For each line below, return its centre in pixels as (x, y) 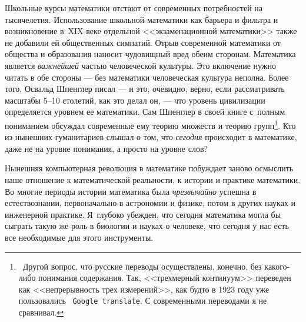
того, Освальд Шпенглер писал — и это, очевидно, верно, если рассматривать (145, 89)
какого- (277, 266)
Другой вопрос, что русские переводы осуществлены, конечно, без (142, 266)
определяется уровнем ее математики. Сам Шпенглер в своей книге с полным (145, 112)
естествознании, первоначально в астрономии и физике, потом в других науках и (150, 203)
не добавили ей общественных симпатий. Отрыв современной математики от (143, 42)
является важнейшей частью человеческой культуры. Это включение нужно (140, 65)
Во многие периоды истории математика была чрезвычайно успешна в (131, 191)
